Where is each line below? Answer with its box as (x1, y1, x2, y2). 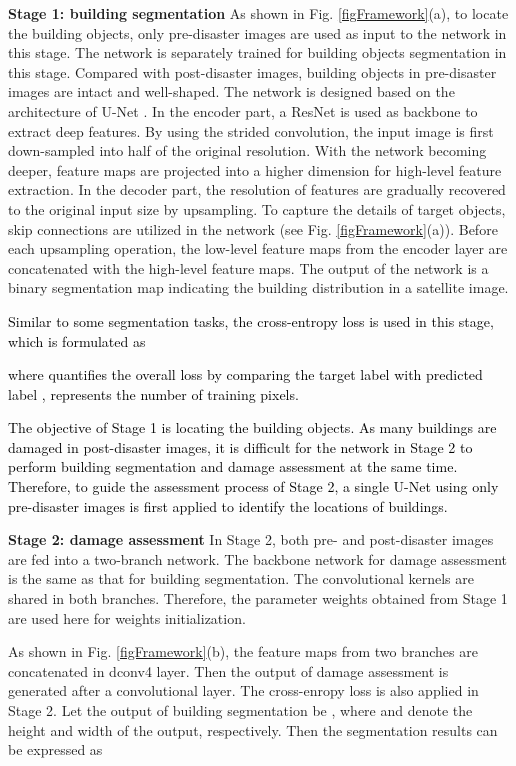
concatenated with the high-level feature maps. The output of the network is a (8, 257, 489, 278)
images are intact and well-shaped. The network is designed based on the (8, 81, 455, 102)
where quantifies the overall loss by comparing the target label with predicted (8, 364, 483, 385)
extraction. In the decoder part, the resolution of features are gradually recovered (8, 179, 506, 200)
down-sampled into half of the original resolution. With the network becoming (8, 140, 487, 161)
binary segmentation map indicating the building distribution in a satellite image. (8, 277, 509, 298)
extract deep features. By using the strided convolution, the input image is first (8, 120, 494, 141)
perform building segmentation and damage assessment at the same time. (8, 456, 458, 477)
